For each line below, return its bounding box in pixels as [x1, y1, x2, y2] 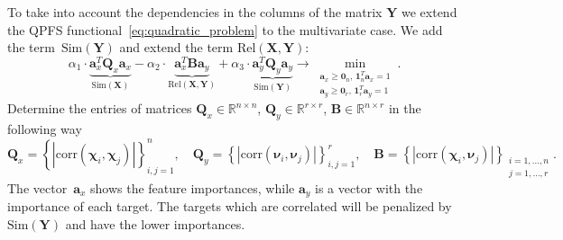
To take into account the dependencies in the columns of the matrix [7, 3, 383, 21]
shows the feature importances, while [90, 178, 295, 197]
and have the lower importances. [65, 215, 245, 234]
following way [7, 120, 82, 138]
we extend [401, 3, 457, 21]
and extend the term [119, 38, 234, 57]
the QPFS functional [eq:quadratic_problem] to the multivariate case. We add [7, 20, 443, 39]
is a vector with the [315, 178, 423, 197]
